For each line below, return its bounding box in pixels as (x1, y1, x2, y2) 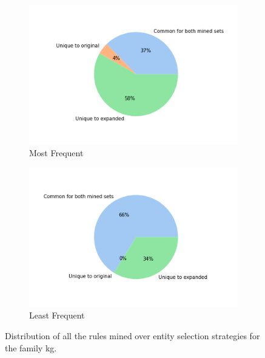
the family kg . (5, 341, 57, 354)
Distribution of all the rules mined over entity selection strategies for (5, 329, 260, 342)
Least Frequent (29, 309, 85, 322)
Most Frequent (29, 146, 84, 159)
